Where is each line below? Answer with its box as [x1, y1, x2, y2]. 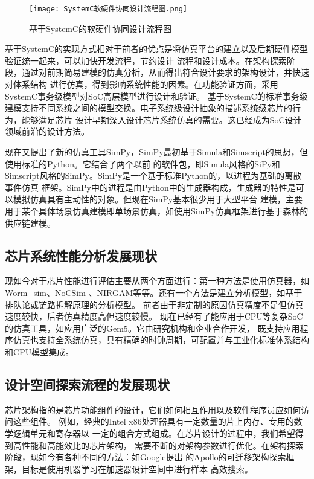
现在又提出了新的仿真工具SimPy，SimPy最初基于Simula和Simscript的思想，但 [5, 146, 308, 158]
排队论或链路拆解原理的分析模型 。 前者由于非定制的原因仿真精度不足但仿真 [5, 298, 304, 310]
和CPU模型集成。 [5, 345, 74, 358]
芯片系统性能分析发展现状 [5, 246, 157, 265]
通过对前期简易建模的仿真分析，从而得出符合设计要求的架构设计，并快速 [21, 66, 309, 79]
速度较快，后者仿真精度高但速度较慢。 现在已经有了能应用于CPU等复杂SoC [5, 310, 303, 323]
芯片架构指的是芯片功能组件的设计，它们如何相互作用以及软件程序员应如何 [5, 403, 301, 416]
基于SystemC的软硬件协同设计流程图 [29, 22, 172, 34]
